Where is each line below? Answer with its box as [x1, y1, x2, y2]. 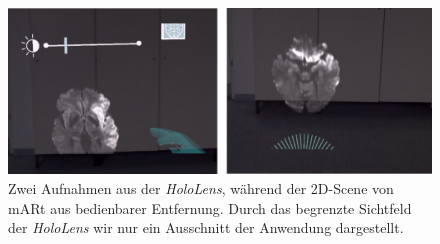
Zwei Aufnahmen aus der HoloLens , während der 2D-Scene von [8, 178, 394, 199]
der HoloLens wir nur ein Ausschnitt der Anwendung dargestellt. [8, 217, 404, 238]
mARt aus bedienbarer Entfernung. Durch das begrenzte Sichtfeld [8, 197, 412, 218]
